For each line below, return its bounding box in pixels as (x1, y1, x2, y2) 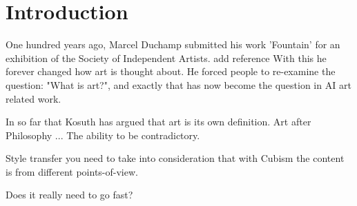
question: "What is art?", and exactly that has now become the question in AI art (6, 77, 351, 92)
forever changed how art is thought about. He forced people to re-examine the (6, 64, 336, 79)
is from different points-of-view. (6, 164, 138, 178)
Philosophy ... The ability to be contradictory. (6, 127, 200, 142)
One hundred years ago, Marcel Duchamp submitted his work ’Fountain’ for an (6, 37, 340, 52)
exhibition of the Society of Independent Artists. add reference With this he (6, 50, 327, 65)
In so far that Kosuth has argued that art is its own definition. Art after (6, 114, 311, 129)
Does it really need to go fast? (6, 187, 133, 202)
